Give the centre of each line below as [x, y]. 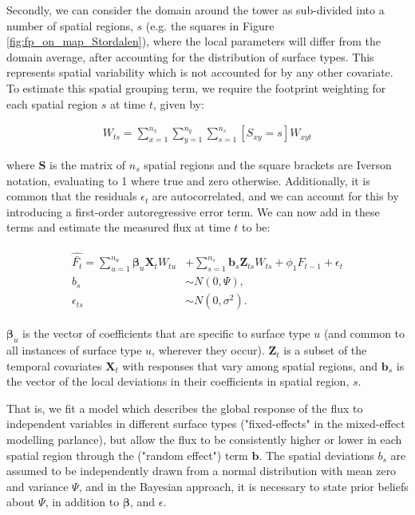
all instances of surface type [74, 350]
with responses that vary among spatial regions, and [250, 365]
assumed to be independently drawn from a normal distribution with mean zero [202, 471]
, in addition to [82, 502]
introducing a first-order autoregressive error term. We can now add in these [193, 211]
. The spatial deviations [316, 455]
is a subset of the [325, 350]
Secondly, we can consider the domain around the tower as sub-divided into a [196, 10]
